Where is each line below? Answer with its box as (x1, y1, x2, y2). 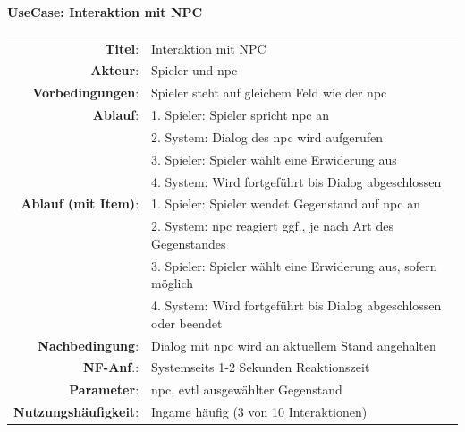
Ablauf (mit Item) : (21, 194, 139, 213)
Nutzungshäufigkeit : (13, 402, 139, 421)
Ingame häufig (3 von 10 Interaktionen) (151, 402, 368, 421)
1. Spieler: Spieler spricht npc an (151, 106, 330, 124)
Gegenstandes (151, 233, 226, 252)
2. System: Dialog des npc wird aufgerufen (151, 127, 384, 146)
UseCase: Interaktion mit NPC (7, 2, 203, 21)
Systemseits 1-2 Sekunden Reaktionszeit (151, 358, 370, 377)
